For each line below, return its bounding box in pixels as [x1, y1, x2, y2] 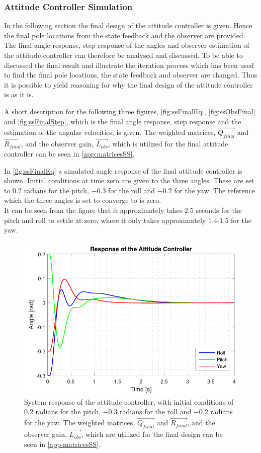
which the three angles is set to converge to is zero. [4, 195, 161, 205]
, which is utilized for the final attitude [108, 138, 228, 149]
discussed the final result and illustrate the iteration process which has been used [4, 59, 254, 70]
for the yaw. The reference [174, 185, 255, 195]
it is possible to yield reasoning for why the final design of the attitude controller [4, 79, 253, 90]
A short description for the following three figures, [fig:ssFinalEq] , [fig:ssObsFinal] [4, 106, 255, 116]
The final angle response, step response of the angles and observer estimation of [4, 40, 249, 50]
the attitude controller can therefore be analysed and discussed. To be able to [4, 50, 243, 60]
